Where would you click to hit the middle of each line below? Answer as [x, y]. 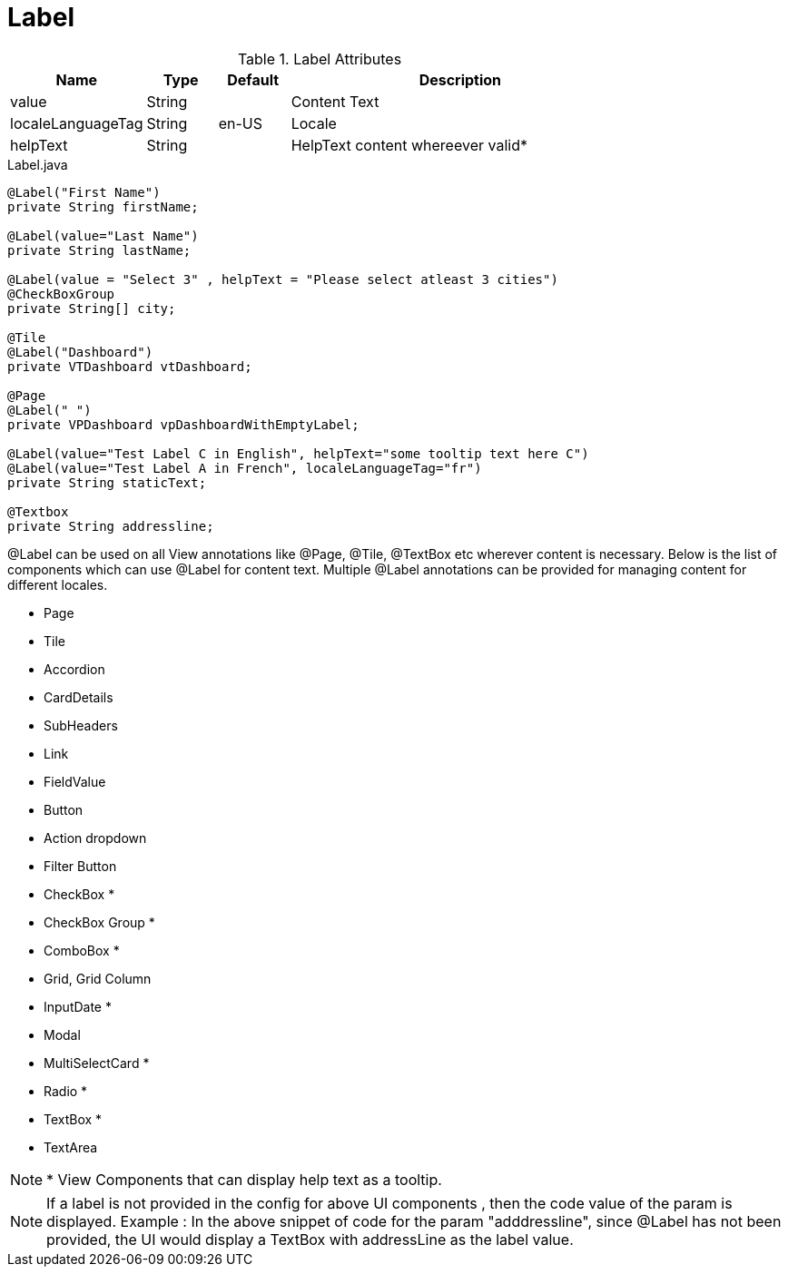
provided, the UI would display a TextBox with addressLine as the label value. [310, 1239]
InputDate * [78, 1006]
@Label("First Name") [84, 192]
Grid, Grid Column [98, 978]
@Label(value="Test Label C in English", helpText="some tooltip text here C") [298, 453]
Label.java [38, 164]
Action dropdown [95, 838]
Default [253, 79]
